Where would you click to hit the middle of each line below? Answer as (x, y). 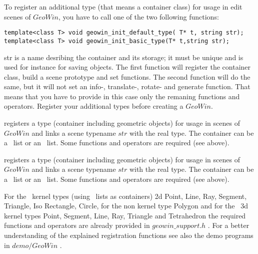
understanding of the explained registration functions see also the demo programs (129, 235)
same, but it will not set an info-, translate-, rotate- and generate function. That (127, 86)
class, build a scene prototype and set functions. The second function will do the (127, 76)
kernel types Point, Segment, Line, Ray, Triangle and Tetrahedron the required (125, 215)
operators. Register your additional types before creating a (94, 106)
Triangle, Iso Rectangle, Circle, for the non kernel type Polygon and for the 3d (126, 206)
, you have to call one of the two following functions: (138, 16)
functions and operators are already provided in (77, 225)
